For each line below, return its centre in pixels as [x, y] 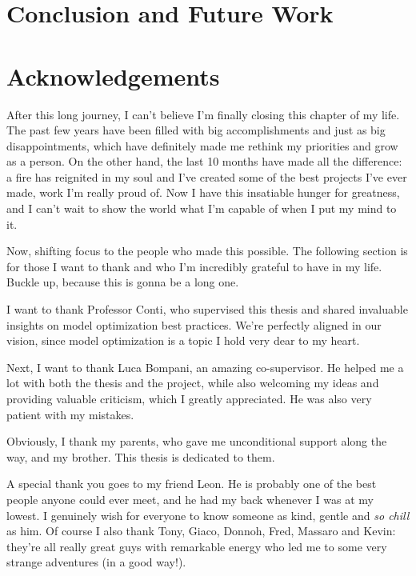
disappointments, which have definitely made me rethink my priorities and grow [202, 145]
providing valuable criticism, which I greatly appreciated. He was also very [189, 398]
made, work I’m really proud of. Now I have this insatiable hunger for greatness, [203, 192]
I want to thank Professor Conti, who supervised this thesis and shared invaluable [207, 309]
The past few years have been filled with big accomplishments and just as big [196, 130]
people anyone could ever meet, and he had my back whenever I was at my [190, 499]
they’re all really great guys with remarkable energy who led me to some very [197, 546]
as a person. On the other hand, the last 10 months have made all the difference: [204, 161]
